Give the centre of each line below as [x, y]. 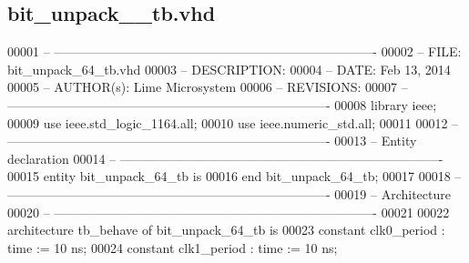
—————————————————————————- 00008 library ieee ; [222, 104]
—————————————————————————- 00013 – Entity [212, 141]
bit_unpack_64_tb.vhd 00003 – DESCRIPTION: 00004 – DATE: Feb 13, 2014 [229, 69]
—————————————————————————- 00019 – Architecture [229, 193]
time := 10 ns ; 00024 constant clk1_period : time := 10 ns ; [173, 247]
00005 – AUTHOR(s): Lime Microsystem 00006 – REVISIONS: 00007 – [208, 87]
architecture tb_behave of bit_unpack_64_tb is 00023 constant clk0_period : [226, 230]
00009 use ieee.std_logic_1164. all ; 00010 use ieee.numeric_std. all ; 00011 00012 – [233, 122]
